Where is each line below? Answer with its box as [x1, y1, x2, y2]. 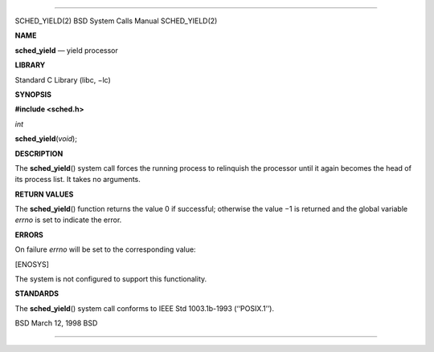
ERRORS [14, 229, 44, 240]
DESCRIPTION [14, 148, 63, 158]
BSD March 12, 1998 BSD [14, 318, 98, 328]
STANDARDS [14, 289, 59, 298]
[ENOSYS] [14, 259, 50, 269]
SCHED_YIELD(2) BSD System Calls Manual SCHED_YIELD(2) [14, 16, 218, 26]
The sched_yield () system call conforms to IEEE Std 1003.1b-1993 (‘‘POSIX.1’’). [14, 303, 275, 313]
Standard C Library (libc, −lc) [14, 75, 112, 84]
